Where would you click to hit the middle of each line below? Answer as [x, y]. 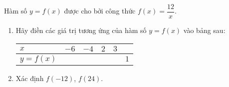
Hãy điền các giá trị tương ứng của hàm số [81, 30]
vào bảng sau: [204, 30]
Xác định [30, 78]
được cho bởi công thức [100, 11]
